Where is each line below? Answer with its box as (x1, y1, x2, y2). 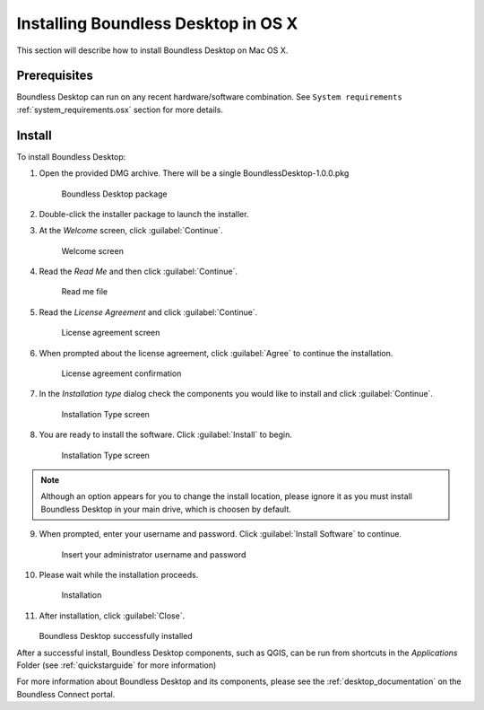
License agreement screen (61, 328, 160, 338)
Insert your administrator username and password (61, 548, 246, 560)
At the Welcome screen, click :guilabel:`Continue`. (39, 225, 223, 236)
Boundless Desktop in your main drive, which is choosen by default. (40, 504, 291, 514)
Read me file (61, 286, 108, 297)
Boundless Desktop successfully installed (39, 631, 193, 642)
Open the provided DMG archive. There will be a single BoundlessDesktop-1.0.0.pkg (39, 168, 350, 179)
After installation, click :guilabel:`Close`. (39, 610, 186, 621)
